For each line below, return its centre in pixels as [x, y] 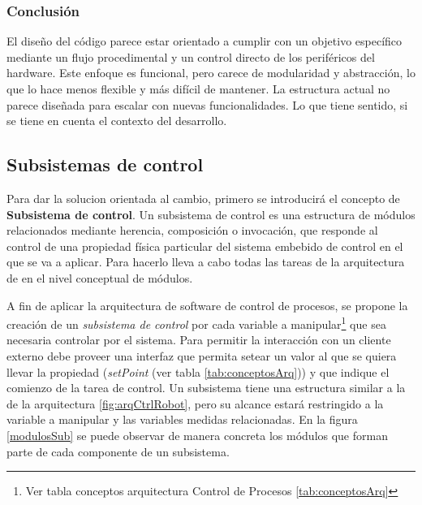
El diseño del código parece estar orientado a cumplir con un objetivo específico [205, 41]
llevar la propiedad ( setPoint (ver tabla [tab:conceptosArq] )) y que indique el [198, 371]
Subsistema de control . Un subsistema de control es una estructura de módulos [211, 214]
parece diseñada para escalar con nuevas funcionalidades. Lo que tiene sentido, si [207, 104]
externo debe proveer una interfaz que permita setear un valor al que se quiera [202, 355]
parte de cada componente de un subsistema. [118, 451]
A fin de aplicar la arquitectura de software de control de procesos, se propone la [207, 305]
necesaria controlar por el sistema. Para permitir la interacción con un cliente [199, 340]
